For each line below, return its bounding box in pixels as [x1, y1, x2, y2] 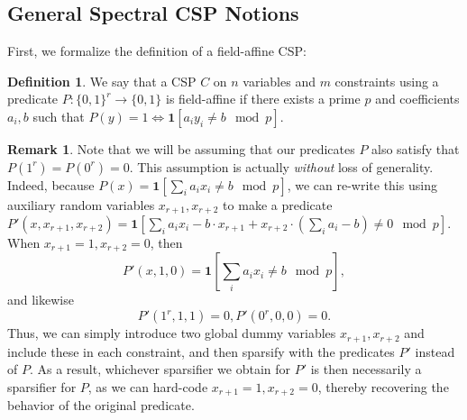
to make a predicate [223, 195, 333, 214]
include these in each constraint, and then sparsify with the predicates [7, 342, 395, 361]
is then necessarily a [310, 360, 422, 379]
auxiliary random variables [7, 195, 155, 214]
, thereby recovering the [317, 377, 449, 396]
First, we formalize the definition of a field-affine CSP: [7, 41, 307, 60]
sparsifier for [7, 377, 77, 396]
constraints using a [334, 71, 439, 90]
